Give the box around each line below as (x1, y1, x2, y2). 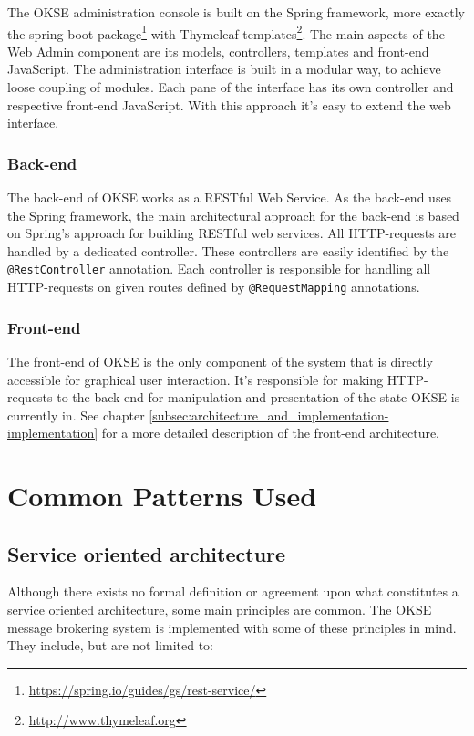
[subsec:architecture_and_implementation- (149, 405, 389, 424)
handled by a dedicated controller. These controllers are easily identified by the (7, 241, 449, 260)
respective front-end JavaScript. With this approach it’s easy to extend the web (7, 95, 451, 114)
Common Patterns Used (7, 477, 317, 514)
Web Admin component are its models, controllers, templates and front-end (7, 41, 429, 60)
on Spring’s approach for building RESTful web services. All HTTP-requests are (7, 223, 457, 243)
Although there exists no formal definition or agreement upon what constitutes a (7, 582, 459, 601)
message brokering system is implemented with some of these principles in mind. (7, 617, 457, 637)
